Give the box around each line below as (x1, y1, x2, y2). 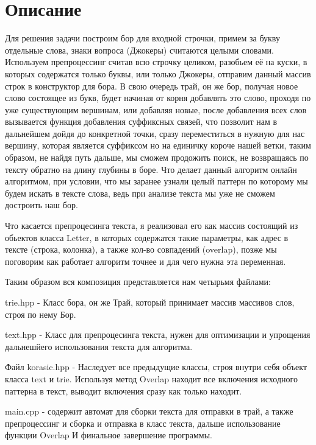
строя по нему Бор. (5, 307, 76, 320)
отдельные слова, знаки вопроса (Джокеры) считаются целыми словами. (5, 43, 274, 56)
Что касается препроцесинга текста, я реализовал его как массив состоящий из (5, 219, 298, 232)
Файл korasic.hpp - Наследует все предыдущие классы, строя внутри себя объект (5, 360, 307, 373)
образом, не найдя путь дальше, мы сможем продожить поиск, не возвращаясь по (5, 151, 309, 164)
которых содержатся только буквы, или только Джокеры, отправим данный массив (5, 67, 311, 80)
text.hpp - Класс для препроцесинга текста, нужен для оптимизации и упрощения (5, 328, 311, 341)
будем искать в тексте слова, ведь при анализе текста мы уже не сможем (5, 186, 275, 199)
